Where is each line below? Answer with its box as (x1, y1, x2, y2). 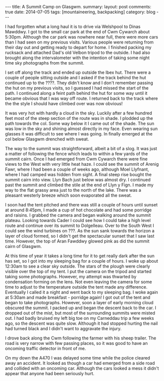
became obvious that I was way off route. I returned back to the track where (5, 95, 158, 101)
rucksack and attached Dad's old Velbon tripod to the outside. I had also (5, 50, 150, 55)
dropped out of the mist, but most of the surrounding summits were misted (5, 310, 155, 316)
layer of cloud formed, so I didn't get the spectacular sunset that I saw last (5, 233, 155, 239)
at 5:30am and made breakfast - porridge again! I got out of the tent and (5, 294, 150, 300)
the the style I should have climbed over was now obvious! (5, 101, 123, 106)
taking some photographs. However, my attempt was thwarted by (5, 274, 137, 279)
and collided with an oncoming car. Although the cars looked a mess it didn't (5, 365, 159, 371)
